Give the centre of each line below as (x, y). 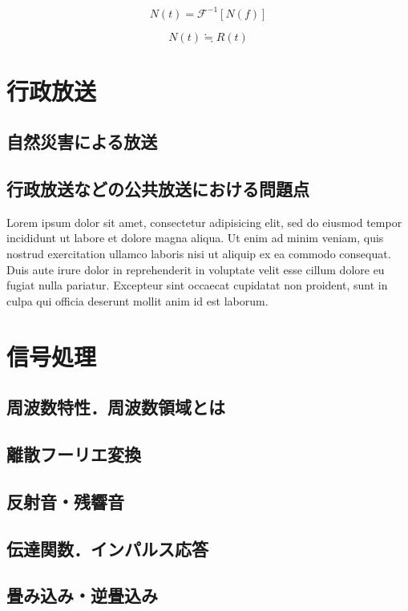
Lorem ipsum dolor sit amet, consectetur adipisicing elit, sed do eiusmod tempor (204, 222)
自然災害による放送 (82, 142)
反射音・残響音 (65, 501)
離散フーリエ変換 (74, 453)
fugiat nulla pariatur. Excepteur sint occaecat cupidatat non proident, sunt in (197, 285)
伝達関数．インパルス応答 (107, 548)
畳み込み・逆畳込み (82, 595)
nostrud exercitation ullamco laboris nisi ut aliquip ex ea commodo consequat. (199, 254)
